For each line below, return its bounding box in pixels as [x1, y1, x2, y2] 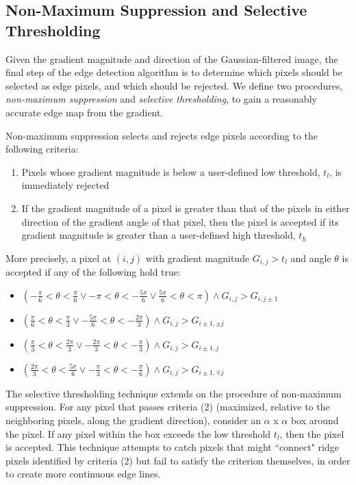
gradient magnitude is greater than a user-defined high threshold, [21, 228, 296, 242]
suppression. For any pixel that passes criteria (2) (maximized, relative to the [5, 399, 330, 414]
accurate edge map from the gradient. [5, 105, 164, 119]
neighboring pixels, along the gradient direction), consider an [5, 412, 261, 427]
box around [290, 412, 339, 427]
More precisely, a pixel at [5, 250, 112, 265]
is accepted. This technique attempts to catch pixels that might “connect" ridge [5, 440, 339, 454]
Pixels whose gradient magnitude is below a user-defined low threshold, [21, 164, 320, 179]
